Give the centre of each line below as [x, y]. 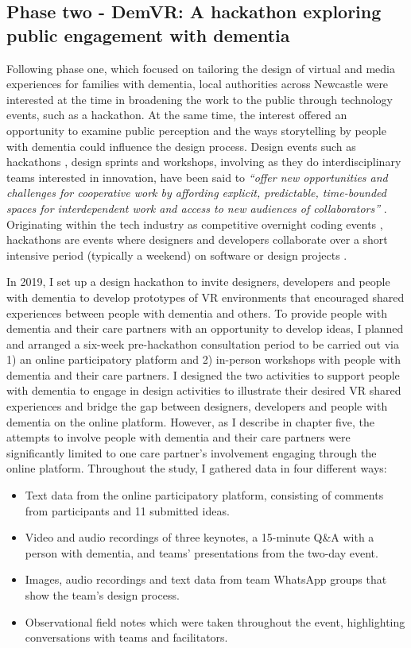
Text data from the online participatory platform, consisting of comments [204, 495]
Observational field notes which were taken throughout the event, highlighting [215, 621]
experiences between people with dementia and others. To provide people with [197, 312]
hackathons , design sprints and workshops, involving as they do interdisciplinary [204, 162]
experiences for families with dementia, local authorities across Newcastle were [198, 84]
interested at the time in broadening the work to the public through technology [200, 99]
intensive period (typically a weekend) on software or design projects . [177, 255]
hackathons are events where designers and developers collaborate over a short [197, 239]
